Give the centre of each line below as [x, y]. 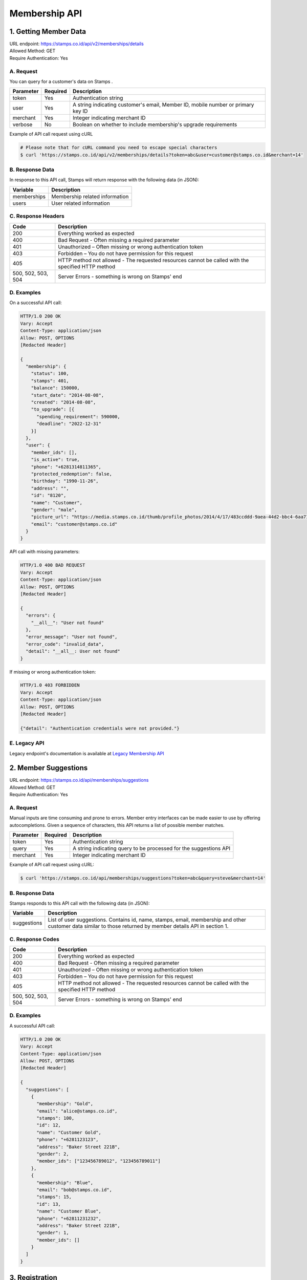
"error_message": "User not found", [72, 637]
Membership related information [90, 196]
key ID [80, 111]
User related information [81, 203]
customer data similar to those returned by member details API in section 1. [138, 926]
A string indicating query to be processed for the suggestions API [151, 848]
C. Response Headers [37, 216]
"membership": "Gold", [65, 1104]
